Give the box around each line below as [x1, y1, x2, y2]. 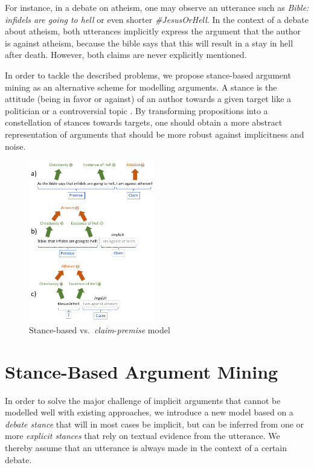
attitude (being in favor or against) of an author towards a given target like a [5, 92, 292, 105]
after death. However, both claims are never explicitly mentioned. [5, 48, 247, 61]
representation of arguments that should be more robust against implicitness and [5, 127, 304, 140]
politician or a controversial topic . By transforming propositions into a [5, 104, 268, 117]
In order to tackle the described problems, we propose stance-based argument [5, 68, 291, 81]
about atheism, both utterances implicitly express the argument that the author [5, 25, 301, 37]
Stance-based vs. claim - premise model [29, 323, 170, 336]
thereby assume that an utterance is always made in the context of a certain [5, 441, 287, 454]
